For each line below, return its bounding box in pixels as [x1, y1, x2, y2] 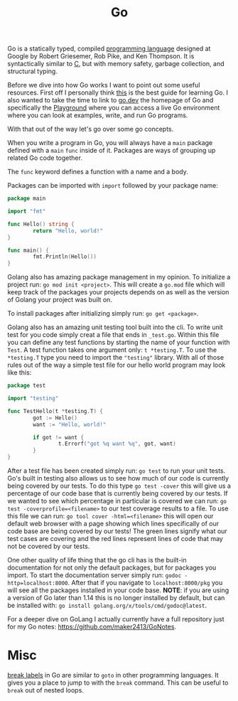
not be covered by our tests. [7, 542, 90, 551]
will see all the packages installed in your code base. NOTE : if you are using [7, 586, 229, 594]
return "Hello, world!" [33, 227, 103, 235]
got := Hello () [33, 414, 78, 422]
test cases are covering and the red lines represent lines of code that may [7, 535, 224, 543]
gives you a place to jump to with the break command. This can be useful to [7, 678, 229, 687]
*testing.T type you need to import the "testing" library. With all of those [7, 353, 225, 362]
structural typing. [7, 67, 58, 75]
